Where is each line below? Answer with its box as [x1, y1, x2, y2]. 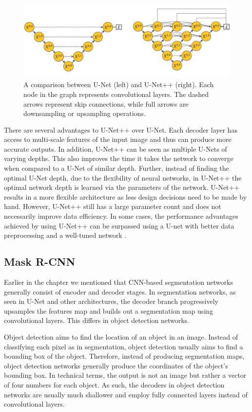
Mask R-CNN [4, 254, 76, 269]
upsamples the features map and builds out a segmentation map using [4, 305, 213, 316]
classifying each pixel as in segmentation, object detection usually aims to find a [4, 341, 243, 351]
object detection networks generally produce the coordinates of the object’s [4, 360, 228, 370]
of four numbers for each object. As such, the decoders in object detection [4, 379, 225, 389]
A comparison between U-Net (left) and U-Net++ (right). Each [23, 79, 214, 90]
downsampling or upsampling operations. [23, 108, 146, 118]
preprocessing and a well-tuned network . [4, 230, 127, 240]
